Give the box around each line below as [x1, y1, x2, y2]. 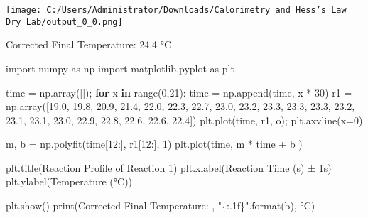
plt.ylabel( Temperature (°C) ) [6, 174, 133, 189]
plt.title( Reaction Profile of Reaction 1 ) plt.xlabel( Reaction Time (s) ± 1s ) [6, 160, 332, 175]
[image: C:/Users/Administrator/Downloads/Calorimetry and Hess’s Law [6, 5, 347, 15]
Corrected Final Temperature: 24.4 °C [6, 37, 172, 52]
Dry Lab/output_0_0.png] [6, 16, 123, 27]
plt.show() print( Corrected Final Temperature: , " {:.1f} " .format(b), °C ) [6, 198, 315, 213]
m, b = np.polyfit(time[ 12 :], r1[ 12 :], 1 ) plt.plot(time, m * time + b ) [6, 136, 303, 151]
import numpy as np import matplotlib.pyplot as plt [6, 60, 234, 75]
